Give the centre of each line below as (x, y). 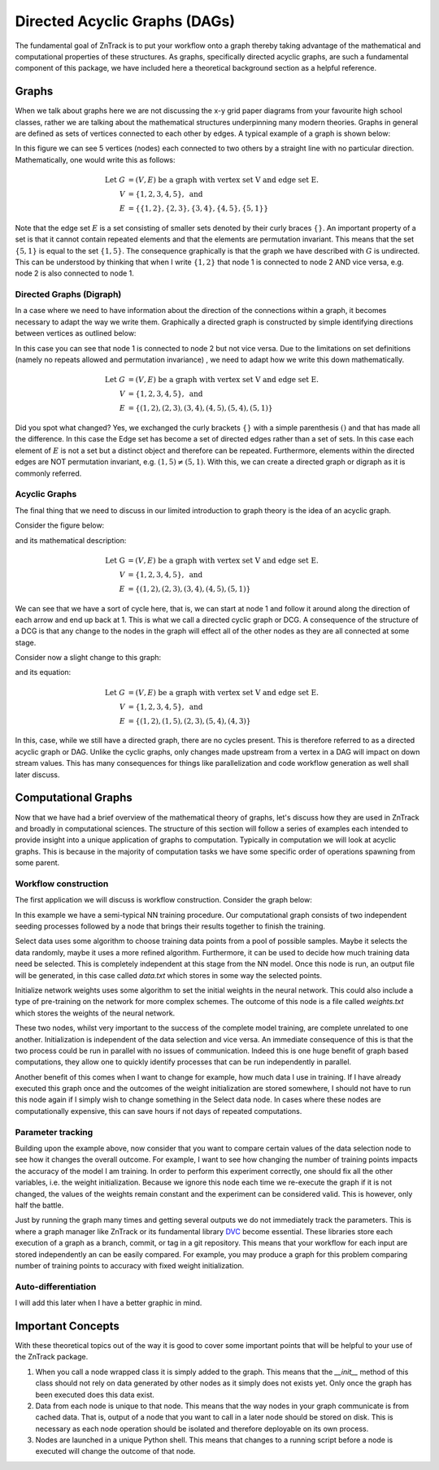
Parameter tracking (54, 1132)
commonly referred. (48, 473)
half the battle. (39, 1205)
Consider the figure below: (60, 525)
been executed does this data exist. (95, 1394)
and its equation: (43, 672)
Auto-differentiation (56, 1286)
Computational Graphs (74, 798)
